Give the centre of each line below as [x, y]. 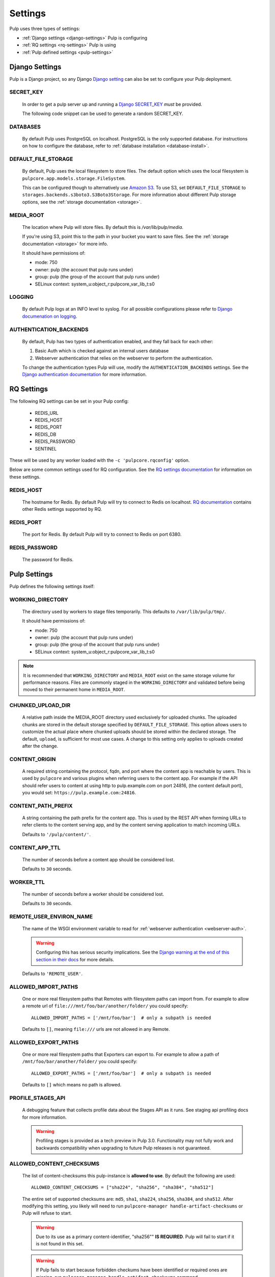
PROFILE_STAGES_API [37, 1098]
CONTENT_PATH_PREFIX [41, 806]
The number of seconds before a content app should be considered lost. [99, 859]
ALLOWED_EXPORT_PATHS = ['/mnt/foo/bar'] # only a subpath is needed [121, 1073]
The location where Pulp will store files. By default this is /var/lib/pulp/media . [103, 227]
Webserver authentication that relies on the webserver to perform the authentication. [124, 358]
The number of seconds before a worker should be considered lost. [93, 894]
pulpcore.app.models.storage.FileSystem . [74, 178]
